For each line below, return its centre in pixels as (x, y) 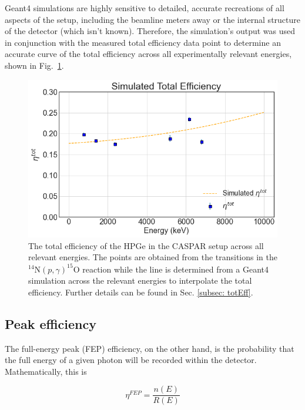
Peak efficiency (51, 323)
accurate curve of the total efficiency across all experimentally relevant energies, (148, 54)
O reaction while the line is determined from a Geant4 (171, 269)
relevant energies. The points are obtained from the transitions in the (153, 257)
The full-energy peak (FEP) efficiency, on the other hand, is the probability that (150, 348)
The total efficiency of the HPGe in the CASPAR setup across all (146, 245)
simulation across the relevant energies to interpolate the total (140, 280)
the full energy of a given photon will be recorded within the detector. (131, 360)
